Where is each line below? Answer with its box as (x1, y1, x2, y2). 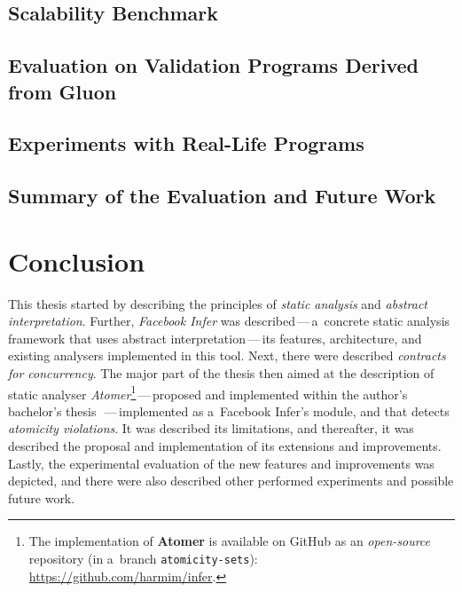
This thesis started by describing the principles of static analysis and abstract (8, 294, 427, 312)
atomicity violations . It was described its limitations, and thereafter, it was (8, 419, 414, 438)
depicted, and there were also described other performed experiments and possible (8, 471, 454, 490)
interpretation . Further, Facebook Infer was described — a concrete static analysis (8, 312, 450, 330)
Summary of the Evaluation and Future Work (8, 182, 436, 209)
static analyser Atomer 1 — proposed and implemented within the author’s (8, 382, 408, 403)
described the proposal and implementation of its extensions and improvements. (8, 437, 442, 455)
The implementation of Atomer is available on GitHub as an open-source (28, 532, 431, 550)
